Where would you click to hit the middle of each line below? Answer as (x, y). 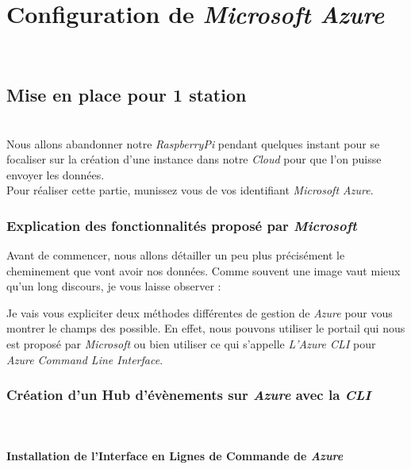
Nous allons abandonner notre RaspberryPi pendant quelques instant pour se (193, 143)
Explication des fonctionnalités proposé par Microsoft (182, 225)
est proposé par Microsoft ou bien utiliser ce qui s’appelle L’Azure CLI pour (191, 344)
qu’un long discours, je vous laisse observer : (114, 286)
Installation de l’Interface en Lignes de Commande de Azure (175, 455)
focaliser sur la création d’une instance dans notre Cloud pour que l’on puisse (194, 159)
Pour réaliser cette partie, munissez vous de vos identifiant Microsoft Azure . (190, 190)
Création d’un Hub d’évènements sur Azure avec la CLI (189, 395)
